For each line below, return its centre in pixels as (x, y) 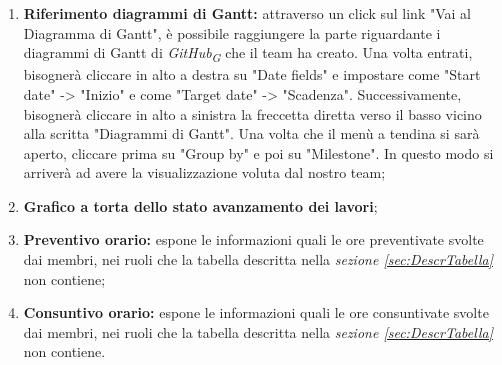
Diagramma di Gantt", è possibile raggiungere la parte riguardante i (232, 32)
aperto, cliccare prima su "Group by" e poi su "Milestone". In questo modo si (258, 152)
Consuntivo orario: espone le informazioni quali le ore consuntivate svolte (256, 312)
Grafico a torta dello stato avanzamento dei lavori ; (200, 205)
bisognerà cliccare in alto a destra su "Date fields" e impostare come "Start (252, 74)
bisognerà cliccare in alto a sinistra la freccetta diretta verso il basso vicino (252, 113)
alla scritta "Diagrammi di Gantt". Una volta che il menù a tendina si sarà (251, 133)
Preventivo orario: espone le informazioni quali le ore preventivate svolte (253, 239)
